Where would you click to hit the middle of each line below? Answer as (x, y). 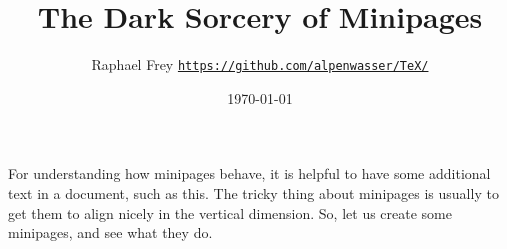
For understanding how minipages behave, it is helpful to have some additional (249, 173)
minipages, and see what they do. (110, 232)
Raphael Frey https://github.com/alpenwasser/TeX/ (260, 64)
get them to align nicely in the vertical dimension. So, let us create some (230, 212)
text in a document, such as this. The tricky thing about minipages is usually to (253, 192)
